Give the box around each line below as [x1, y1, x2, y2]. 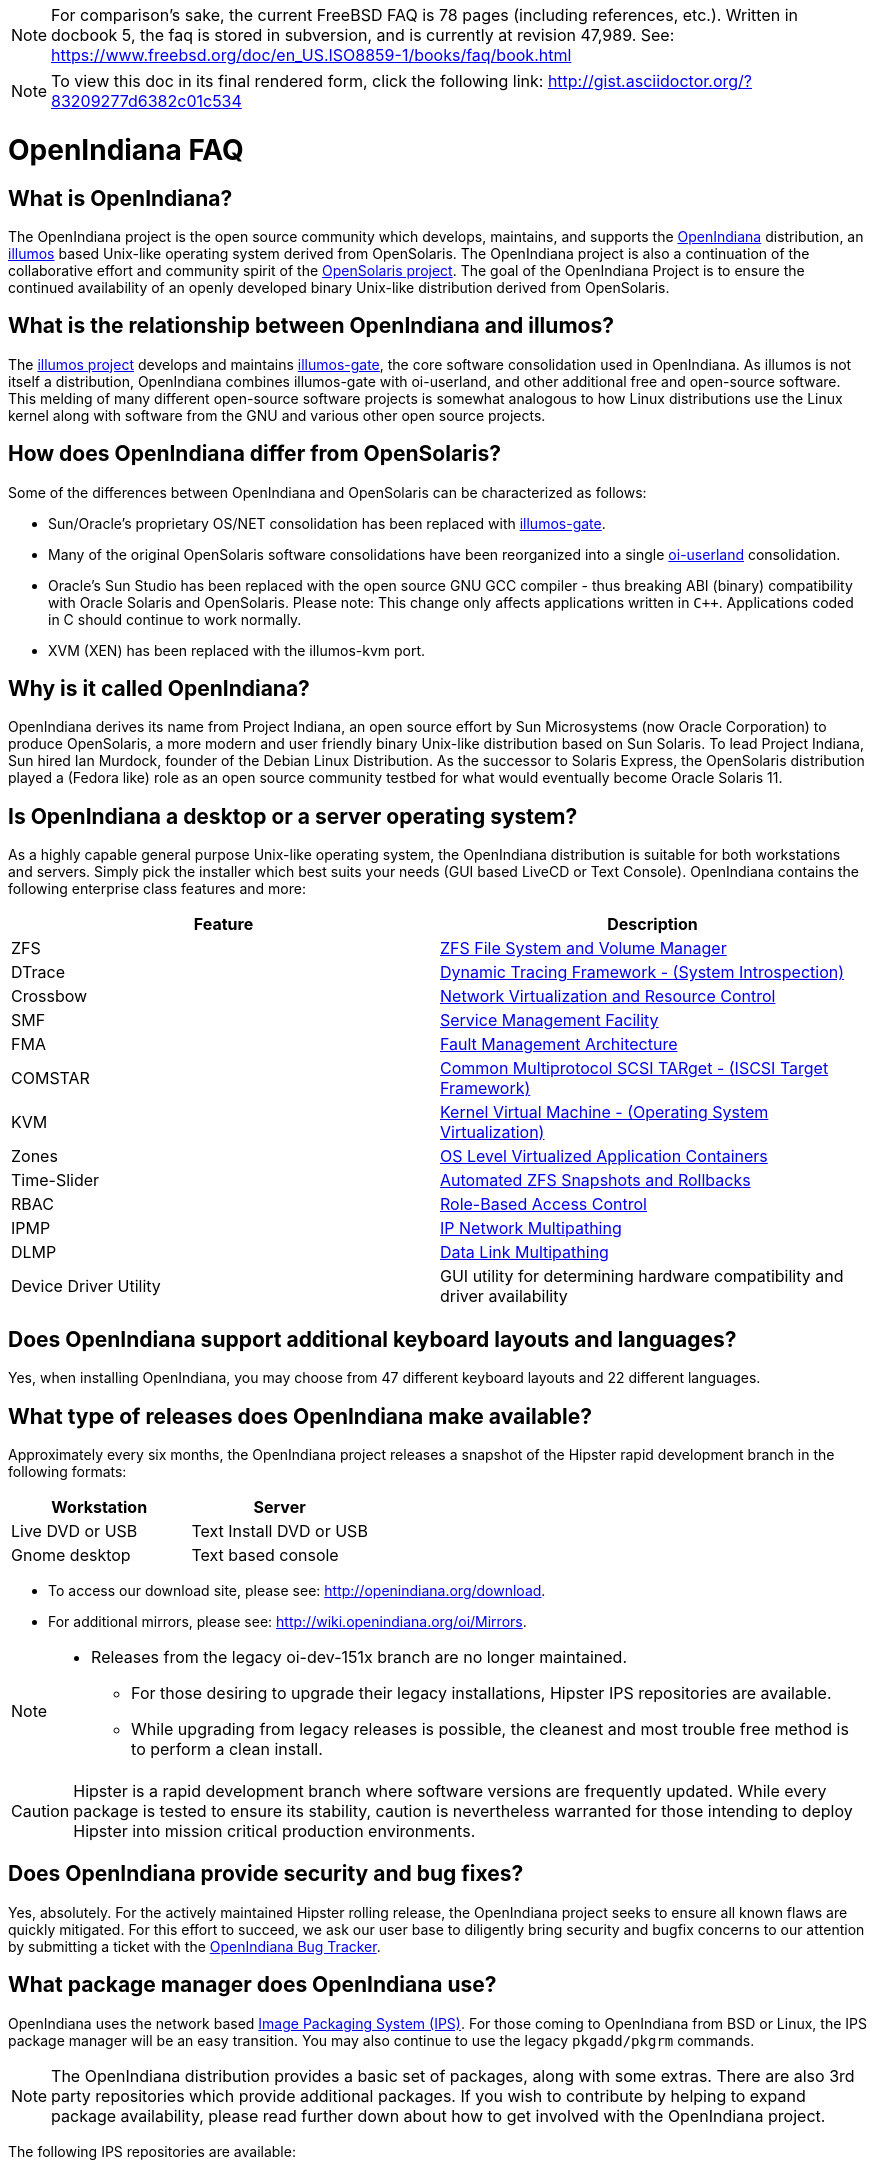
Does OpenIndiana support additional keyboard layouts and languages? [8, 1326, 737, 1352]
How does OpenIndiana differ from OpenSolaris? [8, 441, 501, 467]
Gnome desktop [11, 1544, 131, 1565]
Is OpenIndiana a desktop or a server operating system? [8, 803, 578, 829]
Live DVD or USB [11, 1520, 138, 1541]
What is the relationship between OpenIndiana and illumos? [8, 313, 614, 339]
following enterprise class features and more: [8, 880, 306, 898]
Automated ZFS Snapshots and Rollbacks [440, 1170, 751, 1191]
